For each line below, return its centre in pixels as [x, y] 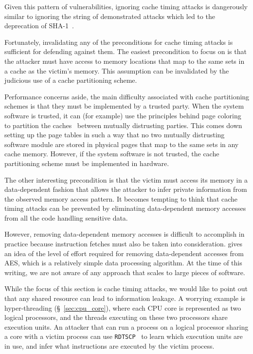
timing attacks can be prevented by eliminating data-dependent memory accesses [125, 208]
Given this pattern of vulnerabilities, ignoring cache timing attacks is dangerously [126, 6]
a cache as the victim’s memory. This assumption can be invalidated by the [117, 70]
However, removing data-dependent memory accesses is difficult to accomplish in [125, 234]
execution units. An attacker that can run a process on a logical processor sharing [126, 326]
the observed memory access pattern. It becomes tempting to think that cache [121, 198]
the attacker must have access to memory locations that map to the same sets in [125, 61]
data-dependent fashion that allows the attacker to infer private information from [126, 189]
